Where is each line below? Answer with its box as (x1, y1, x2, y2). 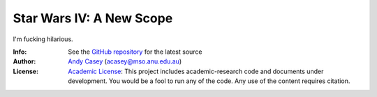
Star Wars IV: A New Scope (13, 10, 173, 26)
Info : (13, 47, 27, 56)
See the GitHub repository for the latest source (68, 47, 202, 56)
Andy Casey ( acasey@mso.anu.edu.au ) (68, 57, 182, 66)
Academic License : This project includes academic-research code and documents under (68, 67, 324, 75)
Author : (13, 57, 36, 66)
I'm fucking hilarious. (13, 35, 73, 43)
